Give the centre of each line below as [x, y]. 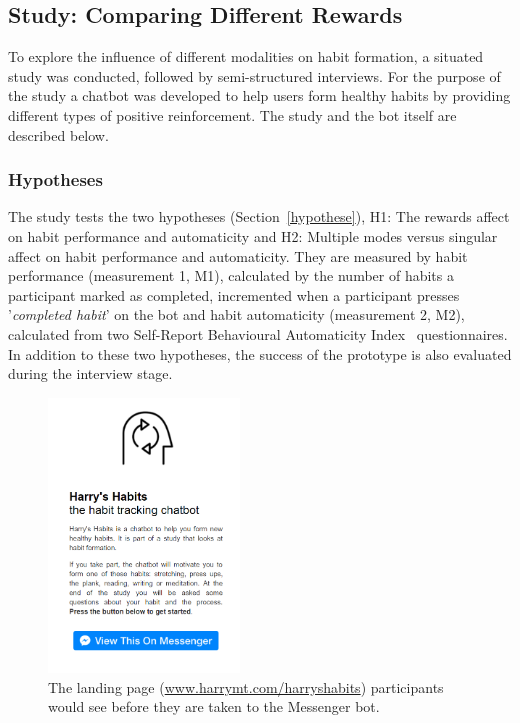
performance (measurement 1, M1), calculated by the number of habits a [231, 275]
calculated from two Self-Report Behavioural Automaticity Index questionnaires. [258, 333]
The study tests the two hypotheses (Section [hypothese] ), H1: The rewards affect [259, 216]
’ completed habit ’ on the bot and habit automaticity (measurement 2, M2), [236, 314]
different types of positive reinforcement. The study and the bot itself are [232, 114]
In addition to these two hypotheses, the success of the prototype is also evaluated [260, 353]
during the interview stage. [90, 373]
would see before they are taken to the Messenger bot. [214, 706]
